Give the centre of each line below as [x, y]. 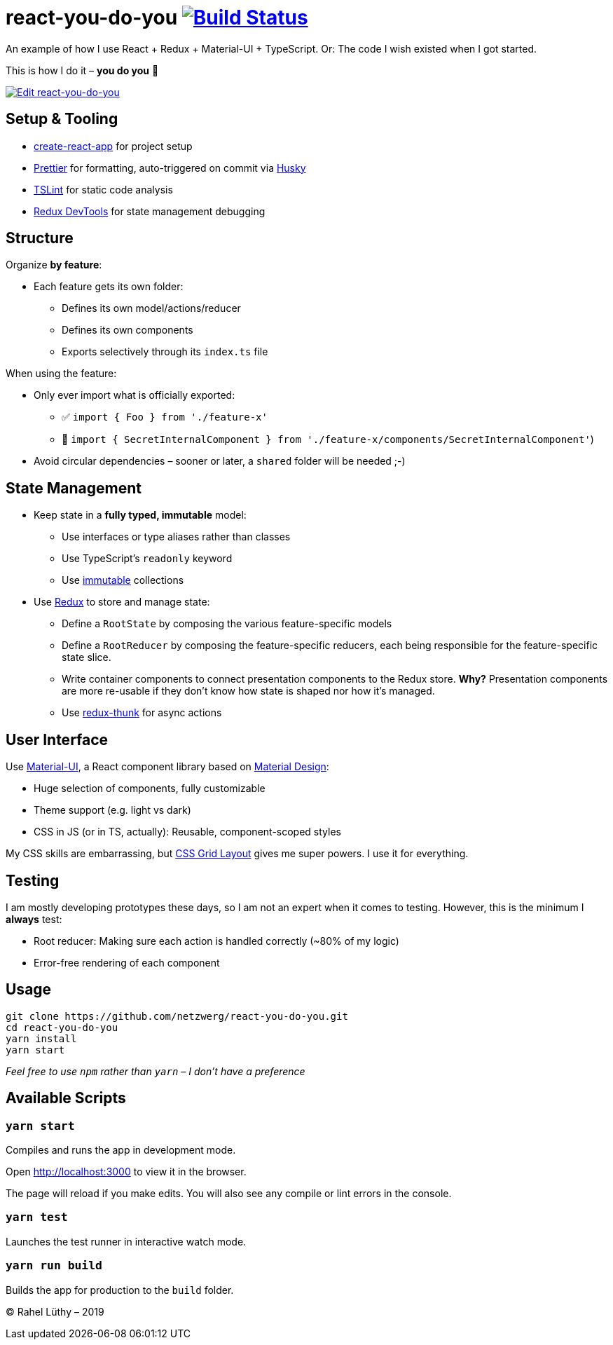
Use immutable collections [123, 580]
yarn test [37, 1217]
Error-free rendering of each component [127, 962]
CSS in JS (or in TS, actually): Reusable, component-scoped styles [187, 832]
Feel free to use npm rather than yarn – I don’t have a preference [156, 1071]
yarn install [41, 1038]
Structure [40, 238]
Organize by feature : [54, 265]
